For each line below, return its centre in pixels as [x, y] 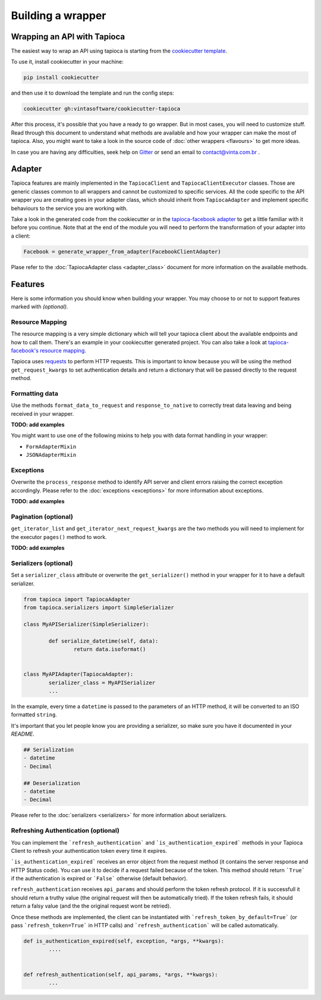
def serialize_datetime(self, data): [103, 641]
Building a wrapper [59, 15]
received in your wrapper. [43, 413]
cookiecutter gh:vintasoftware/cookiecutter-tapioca [102, 109]
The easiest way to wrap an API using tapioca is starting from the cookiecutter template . [119, 51]
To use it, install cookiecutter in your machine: [67, 62]
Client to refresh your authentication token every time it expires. [89, 851]
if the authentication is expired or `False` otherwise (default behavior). [99, 878]
